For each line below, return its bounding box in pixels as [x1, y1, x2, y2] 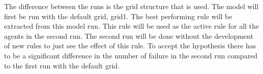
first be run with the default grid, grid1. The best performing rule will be [4, 11, 232, 21]
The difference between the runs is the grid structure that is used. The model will [4, 1, 259, 11]
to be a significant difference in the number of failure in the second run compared [4, 50, 258, 60]
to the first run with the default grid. [4, 60, 120, 70]
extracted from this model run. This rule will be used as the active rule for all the [4, 21, 259, 31]
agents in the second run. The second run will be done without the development [4, 30, 253, 41]
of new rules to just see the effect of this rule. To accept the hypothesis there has [4, 40, 256, 51]
